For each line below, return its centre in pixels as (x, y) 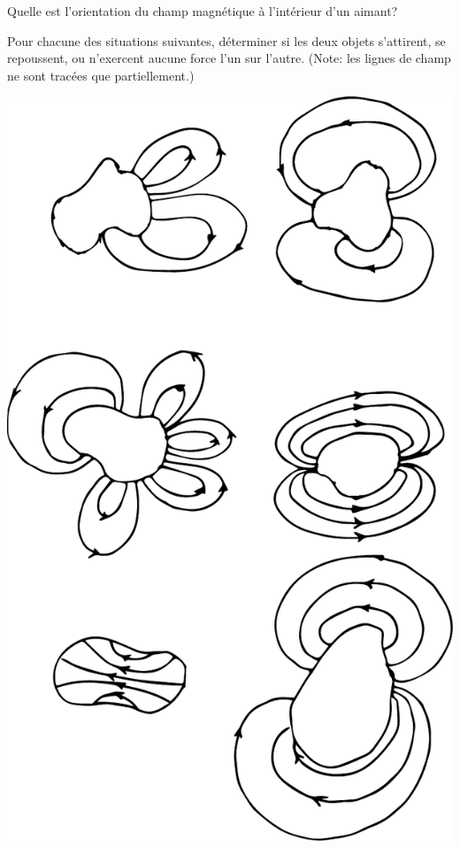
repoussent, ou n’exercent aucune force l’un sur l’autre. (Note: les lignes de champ (229, 58)
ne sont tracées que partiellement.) (101, 75)
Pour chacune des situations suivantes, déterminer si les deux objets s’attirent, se (226, 40)
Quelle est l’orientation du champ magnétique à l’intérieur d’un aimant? (203, 11)
